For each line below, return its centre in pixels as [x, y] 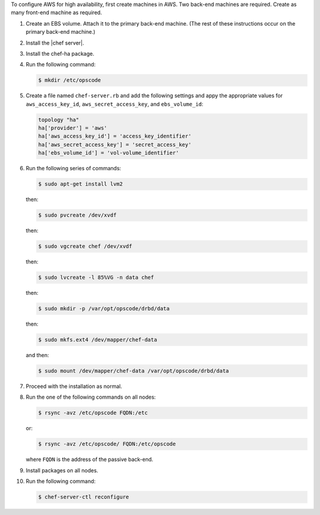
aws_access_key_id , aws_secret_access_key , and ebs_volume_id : [115, 104]
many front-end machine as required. [57, 12]
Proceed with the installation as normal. [74, 386]
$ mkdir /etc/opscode [70, 80]
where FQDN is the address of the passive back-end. [89, 459]
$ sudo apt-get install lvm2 [81, 184]
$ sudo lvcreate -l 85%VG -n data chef [96, 278]
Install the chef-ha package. [60, 53]
